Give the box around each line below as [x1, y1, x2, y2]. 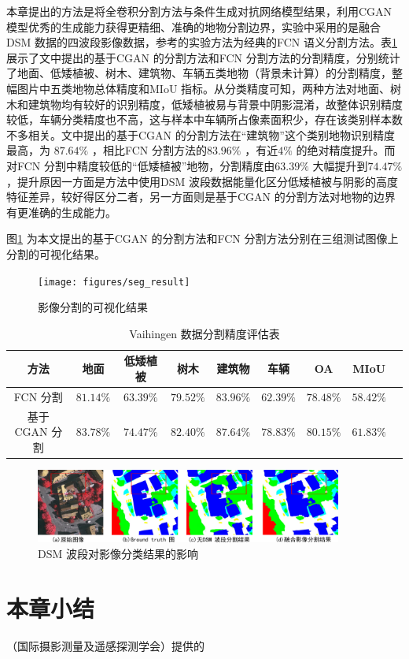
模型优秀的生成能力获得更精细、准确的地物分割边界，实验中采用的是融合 [6, 18, 381, 35]
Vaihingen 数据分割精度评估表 [129, 325, 280, 341]
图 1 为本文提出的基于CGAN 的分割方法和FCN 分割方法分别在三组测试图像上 [6, 230, 399, 247]
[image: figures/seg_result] [38, 276, 190, 288]
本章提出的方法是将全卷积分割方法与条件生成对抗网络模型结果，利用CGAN [6, 3, 392, 19]
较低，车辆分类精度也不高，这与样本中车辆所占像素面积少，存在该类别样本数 [6, 111, 403, 128]
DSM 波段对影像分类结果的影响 [38, 545, 198, 561]
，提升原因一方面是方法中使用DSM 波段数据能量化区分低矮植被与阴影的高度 [6, 173, 398, 189]
